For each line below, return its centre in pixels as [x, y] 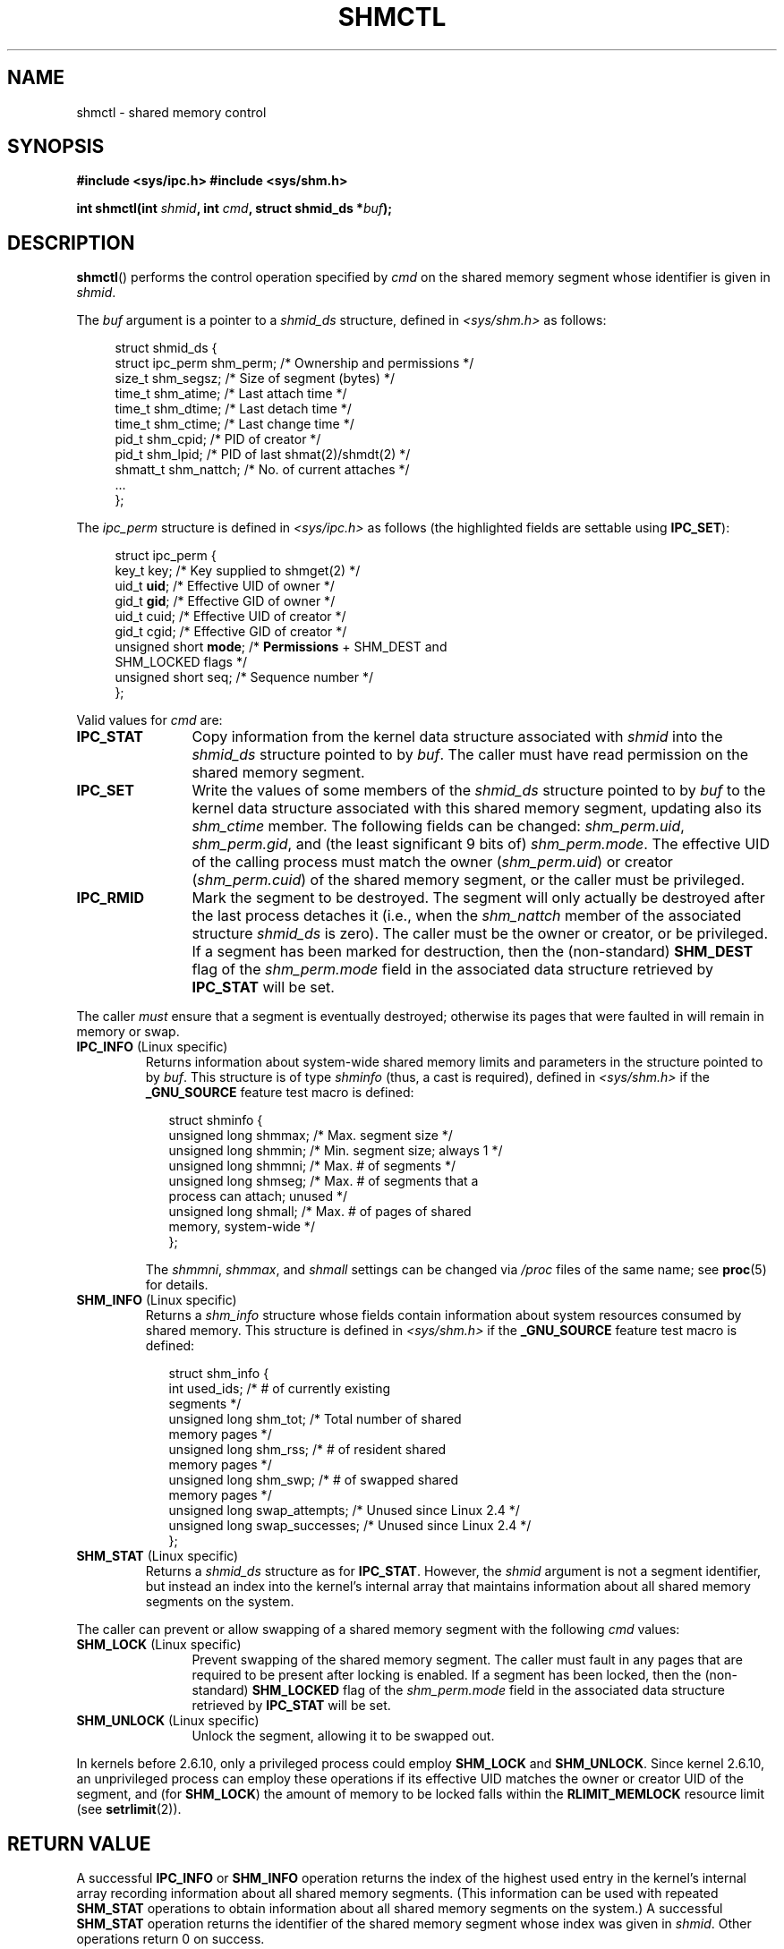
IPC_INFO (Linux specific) [152, 1047]
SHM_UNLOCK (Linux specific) [168, 1721]
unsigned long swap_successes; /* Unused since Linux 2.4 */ [350, 1526]
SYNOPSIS [56, 147]
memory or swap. [128, 1032]
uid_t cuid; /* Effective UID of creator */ [230, 617]
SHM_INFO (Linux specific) [157, 1300]
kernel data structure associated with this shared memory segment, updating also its [477, 809]
